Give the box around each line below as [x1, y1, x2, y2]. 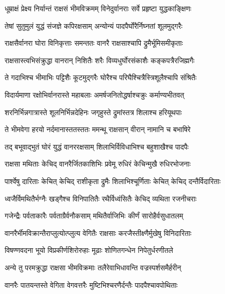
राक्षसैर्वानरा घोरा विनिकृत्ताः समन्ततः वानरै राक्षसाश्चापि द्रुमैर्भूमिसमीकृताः [5, 38, 183, 48]
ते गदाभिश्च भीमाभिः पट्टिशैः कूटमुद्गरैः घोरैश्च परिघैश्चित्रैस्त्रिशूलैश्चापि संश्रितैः [5, 72, 197, 83]
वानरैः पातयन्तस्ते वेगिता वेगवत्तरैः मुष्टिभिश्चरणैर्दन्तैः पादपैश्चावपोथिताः [5, 279, 178, 290]
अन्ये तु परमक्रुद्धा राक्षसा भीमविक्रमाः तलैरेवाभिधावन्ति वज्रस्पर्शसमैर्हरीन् [5, 262, 181, 272]
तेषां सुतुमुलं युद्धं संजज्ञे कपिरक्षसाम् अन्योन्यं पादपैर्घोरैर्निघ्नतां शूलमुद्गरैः [5, 20, 183, 31]
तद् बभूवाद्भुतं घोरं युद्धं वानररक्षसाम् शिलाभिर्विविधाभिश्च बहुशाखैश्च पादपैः [5, 141, 189, 152]
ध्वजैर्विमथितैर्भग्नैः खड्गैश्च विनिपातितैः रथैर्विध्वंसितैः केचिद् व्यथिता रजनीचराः [5, 193, 197, 204]
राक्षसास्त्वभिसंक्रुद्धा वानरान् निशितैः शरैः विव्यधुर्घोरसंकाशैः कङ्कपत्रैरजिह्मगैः [5, 54, 195, 65]
